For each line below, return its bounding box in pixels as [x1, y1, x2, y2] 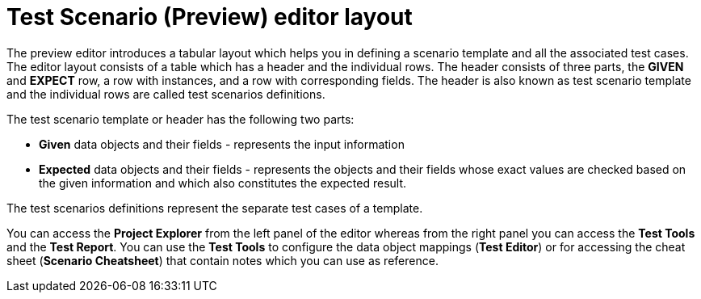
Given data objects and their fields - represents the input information [39, 137, 405, 151]
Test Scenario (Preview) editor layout [6, 3, 413, 31]
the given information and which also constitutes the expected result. [39, 175, 407, 190]
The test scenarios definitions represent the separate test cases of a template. [6, 200, 423, 215]
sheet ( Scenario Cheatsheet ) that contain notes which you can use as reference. [6, 253, 439, 267]
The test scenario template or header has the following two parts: [6, 112, 355, 126]
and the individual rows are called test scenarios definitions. [6, 86, 325, 101]
